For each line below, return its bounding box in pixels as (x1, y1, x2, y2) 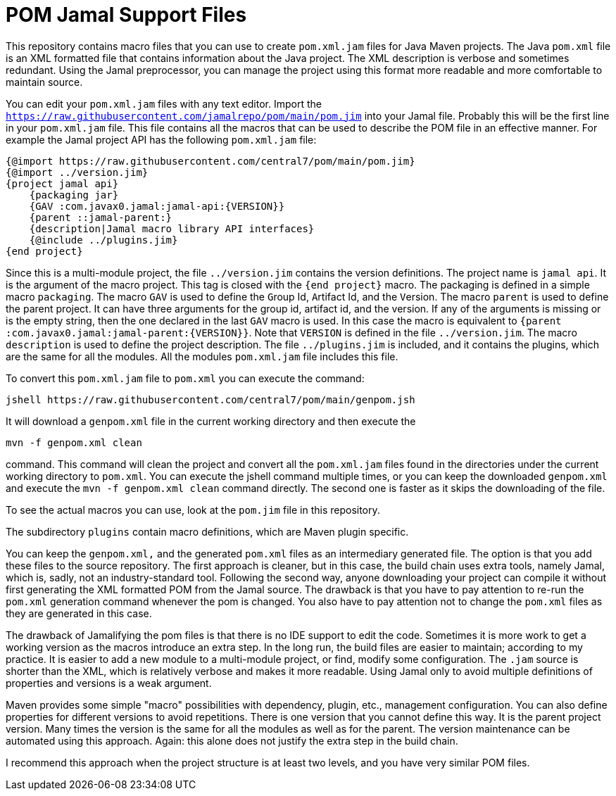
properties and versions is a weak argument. (6, 676, 212, 689)
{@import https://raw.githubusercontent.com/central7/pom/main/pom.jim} (6, 155, 415, 167)
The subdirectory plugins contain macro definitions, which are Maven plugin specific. (6, 525, 409, 538)
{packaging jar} (29, 189, 119, 201)
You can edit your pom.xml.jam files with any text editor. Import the (6, 97, 322, 110)
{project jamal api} (6, 177, 119, 189)
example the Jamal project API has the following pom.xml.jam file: (6, 133, 317, 146)
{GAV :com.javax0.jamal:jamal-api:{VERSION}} (29, 200, 285, 212)
